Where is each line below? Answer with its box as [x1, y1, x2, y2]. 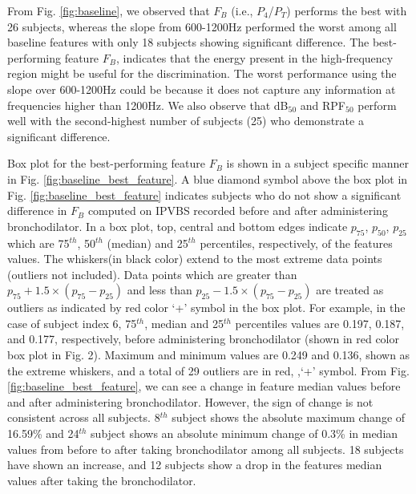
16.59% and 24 [7, 425, 79, 442]
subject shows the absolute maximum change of [172, 409, 406, 426]
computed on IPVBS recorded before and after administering [87, 202, 388, 219]
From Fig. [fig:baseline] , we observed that [7, 2, 210, 18]
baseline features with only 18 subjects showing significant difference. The [7, 34, 370, 51]
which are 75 [7, 234, 70, 251]
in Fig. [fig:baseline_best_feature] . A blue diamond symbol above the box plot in [7, 170, 408, 187]
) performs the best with [286, 2, 407, 18]
